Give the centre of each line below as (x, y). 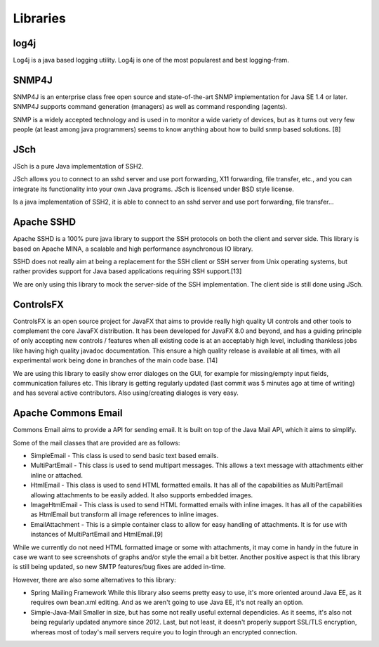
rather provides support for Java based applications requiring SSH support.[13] (127, 271)
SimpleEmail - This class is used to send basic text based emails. (125, 456)
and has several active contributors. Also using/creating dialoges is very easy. (126, 393)
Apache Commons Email (68, 413)
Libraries (39, 18)
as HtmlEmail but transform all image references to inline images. (125, 515)
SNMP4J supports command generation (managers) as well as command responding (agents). (150, 107)
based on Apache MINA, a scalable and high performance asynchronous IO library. (133, 249)
